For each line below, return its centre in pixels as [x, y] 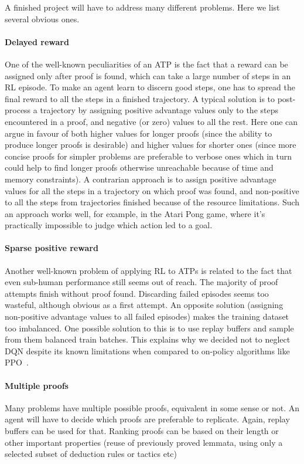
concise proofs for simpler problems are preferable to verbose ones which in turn [148, 156]
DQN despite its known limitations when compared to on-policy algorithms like [147, 350]
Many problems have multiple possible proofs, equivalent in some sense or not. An [152, 407]
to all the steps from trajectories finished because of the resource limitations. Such [152, 202]
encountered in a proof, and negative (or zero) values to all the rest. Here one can [151, 121]
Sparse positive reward [52, 248]
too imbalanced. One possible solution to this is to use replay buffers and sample [149, 328]
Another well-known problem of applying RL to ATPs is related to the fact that [148, 270]
